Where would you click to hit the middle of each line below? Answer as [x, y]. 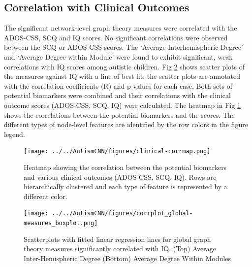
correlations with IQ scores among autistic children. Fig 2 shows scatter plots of [125, 66]
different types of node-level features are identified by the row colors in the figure [126, 124]
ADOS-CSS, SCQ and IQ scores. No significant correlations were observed [116, 37]
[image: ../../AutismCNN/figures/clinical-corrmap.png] [117, 151]
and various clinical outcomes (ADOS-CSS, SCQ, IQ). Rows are [120, 177]
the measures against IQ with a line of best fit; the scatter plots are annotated [122, 76]
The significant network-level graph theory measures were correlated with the [121, 28]
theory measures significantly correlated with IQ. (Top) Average [120, 249]
